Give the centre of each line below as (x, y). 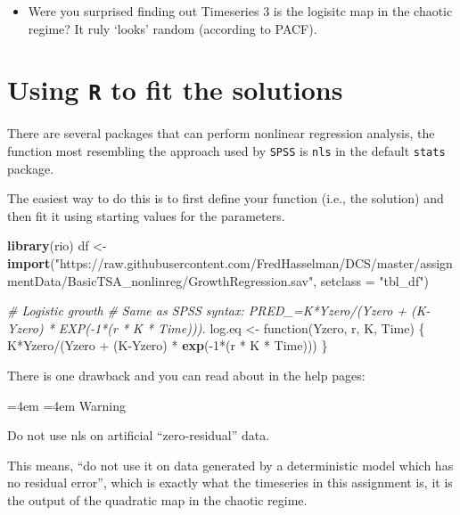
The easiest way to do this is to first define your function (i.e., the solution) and (226, 198)
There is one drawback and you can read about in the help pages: (186, 376)
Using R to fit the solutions (175, 90)
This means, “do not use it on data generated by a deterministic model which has (230, 465)
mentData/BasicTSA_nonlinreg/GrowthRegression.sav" (160, 280)
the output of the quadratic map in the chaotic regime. (157, 500)
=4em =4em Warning (67, 405)
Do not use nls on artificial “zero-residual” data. (139, 435)
